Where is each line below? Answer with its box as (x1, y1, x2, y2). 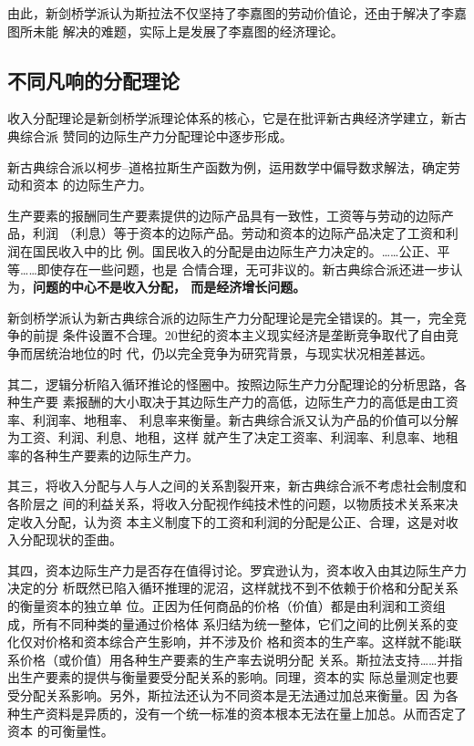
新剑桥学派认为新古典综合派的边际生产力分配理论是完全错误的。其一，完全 (7, 307, 454, 326)
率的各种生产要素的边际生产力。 (7, 445, 199, 464)
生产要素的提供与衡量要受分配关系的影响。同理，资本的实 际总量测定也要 (19, 668, 459, 687)
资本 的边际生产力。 (32, 175, 152, 194)
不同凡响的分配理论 (7, 66, 180, 94)
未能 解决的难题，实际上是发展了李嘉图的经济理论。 (32, 21, 344, 40)
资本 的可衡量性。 (7, 721, 114, 741)
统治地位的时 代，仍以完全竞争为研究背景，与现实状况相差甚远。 (45, 343, 433, 362)
